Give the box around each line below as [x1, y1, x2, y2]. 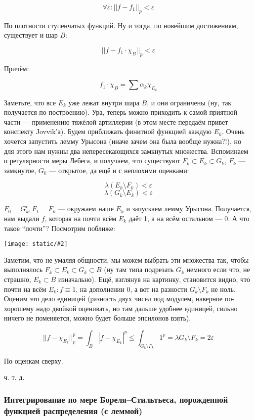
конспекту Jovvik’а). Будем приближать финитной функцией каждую [4, 126, 212, 137]
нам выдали [4, 213, 40, 223]
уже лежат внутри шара [68, 97, 139, 107]
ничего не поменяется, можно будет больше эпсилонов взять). [4, 313, 191, 323]
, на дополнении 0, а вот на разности [76, 283, 187, 294]
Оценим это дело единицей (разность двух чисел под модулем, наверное [4, 293, 223, 304]
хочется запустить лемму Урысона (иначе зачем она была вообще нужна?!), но [4, 136, 241, 146]
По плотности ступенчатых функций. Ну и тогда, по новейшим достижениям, [4, 20, 238, 30]
